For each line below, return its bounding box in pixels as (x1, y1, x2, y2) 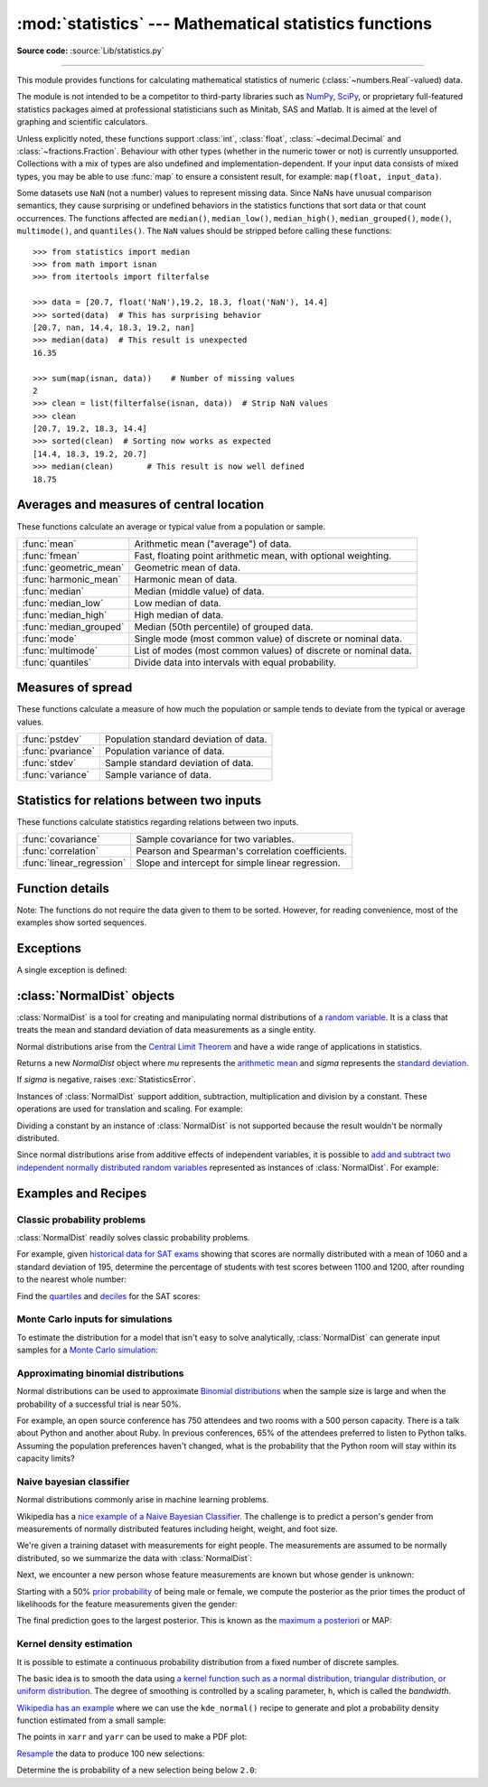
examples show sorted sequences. (16, 917, 147, 928)
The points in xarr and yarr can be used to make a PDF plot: (16, 1731, 248, 1743)
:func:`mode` (22, 632, 77, 645)
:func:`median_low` (22, 596, 104, 609)
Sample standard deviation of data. (105, 757, 254, 770)
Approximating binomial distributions (16, 1367, 184, 1380)
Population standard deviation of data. (105, 733, 267, 745)
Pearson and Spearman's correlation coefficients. (136, 845, 348, 857)
